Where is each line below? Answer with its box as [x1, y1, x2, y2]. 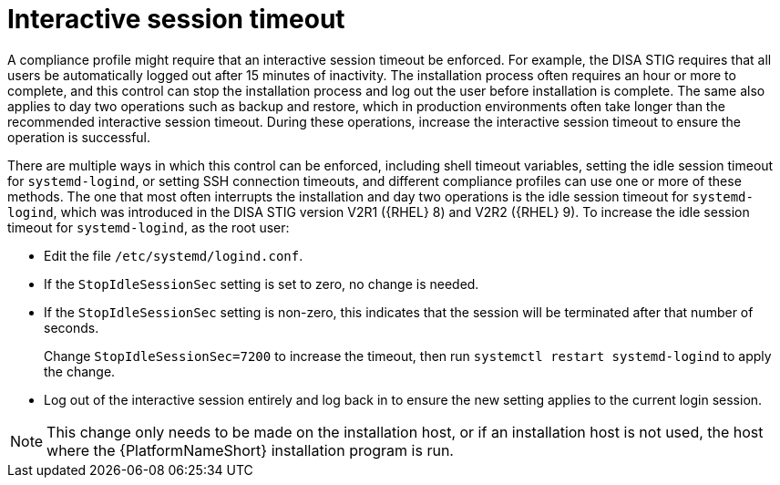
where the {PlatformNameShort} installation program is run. [46, 440, 454, 459]
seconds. [44, 319, 99, 335]
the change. [44, 363, 116, 379]
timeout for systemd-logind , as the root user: [7, 219, 290, 235]
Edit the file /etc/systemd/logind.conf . [44, 247, 303, 263]
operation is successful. [7, 129, 151, 145]
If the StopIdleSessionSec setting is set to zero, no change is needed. [44, 275, 479, 292]
